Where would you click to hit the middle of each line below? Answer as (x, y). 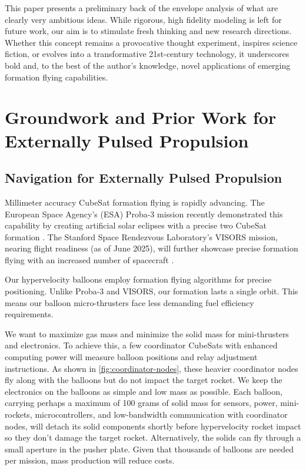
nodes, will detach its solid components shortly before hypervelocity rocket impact (153, 426)
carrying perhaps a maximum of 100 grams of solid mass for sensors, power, (141, 403)
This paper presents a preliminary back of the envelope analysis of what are (142, 8)
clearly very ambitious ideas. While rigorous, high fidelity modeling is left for (143, 19)
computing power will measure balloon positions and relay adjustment (131, 357)
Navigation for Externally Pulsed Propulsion (144, 178)
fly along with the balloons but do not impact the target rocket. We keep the (144, 380)
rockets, (19, 414)
